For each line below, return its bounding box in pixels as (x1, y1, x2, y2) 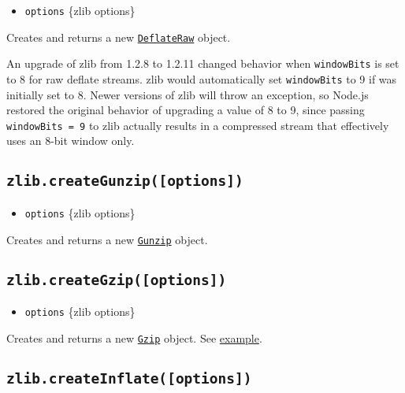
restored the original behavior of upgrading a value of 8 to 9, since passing (6, 102, 365, 118)
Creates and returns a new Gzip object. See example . (6, 329, 262, 346)
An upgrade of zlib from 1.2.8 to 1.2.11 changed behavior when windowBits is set (6, 55, 399, 72)
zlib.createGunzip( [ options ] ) (6, 172, 243, 190)
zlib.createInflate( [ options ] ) (6, 369, 252, 387)
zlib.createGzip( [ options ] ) (6, 271, 227, 288)
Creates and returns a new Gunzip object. (6, 231, 208, 247)
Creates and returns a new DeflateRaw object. (6, 28, 231, 45)
